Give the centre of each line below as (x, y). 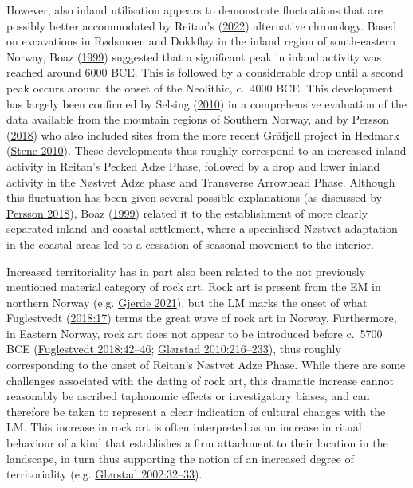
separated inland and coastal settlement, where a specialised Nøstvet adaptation (202, 228)
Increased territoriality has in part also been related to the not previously (186, 271)
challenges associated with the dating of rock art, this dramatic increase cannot (200, 380)
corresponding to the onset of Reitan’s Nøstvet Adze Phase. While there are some (206, 365)
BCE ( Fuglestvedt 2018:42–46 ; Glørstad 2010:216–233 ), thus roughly (174, 349)
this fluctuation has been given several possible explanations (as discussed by (194, 197)
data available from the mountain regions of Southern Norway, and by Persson (198, 119)
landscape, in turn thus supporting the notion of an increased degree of (180, 458)
